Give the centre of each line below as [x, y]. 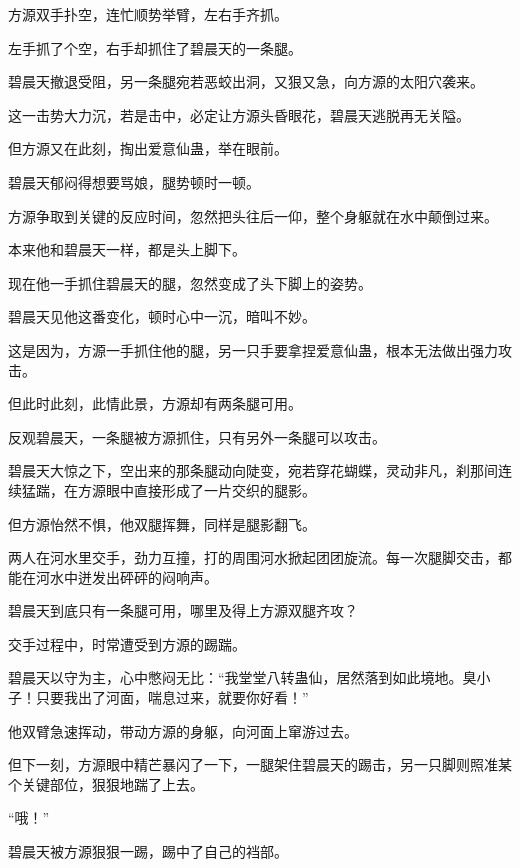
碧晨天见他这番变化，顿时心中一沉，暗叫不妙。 [162, 316]
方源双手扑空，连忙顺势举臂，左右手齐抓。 [148, 14]
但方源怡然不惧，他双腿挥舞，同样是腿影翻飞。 [162, 523]
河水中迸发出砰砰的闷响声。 [126, 576]
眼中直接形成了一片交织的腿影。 [210, 489]
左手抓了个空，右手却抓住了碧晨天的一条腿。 [155, 47]
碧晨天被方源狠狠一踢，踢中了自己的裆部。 [148, 851]
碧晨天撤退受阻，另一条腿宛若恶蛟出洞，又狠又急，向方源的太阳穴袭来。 [246, 81]
